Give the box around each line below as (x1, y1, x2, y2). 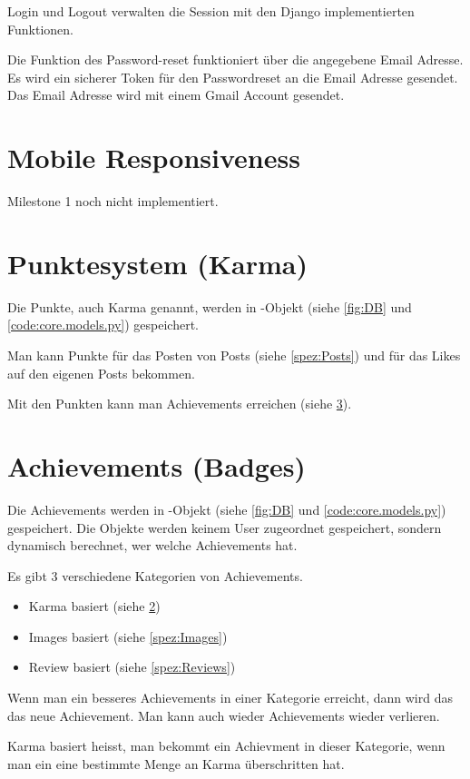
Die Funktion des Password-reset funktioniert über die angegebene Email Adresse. (7, 50, 464, 69)
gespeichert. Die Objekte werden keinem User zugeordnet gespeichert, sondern (7, 518, 442, 537)
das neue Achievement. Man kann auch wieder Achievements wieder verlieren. (7, 705, 440, 725)
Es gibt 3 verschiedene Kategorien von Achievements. (7, 566, 303, 585)
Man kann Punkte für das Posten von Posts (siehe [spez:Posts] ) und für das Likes (7, 346, 461, 364)
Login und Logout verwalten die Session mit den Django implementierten (7, 2, 415, 20)
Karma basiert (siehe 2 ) (28, 597, 161, 616)
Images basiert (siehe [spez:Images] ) (28, 626, 228, 646)
